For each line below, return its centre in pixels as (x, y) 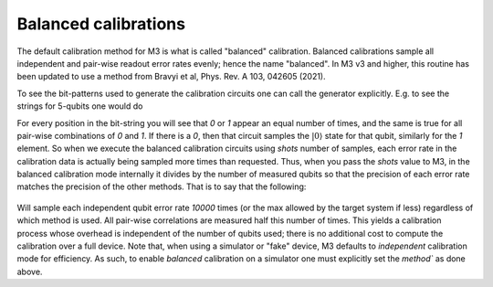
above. (30, 271)
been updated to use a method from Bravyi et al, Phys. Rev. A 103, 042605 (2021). (171, 77)
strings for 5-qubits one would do (80, 106)
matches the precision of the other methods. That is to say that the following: (162, 186)
